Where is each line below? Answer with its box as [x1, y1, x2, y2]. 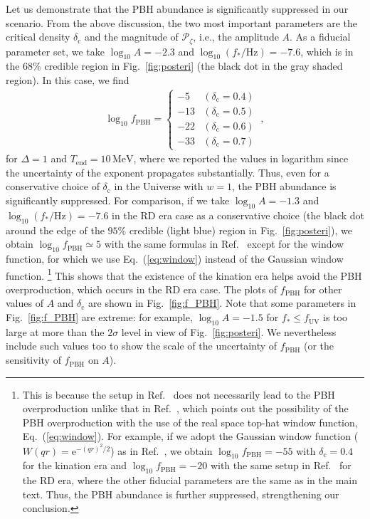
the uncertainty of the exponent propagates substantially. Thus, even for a [6, 164, 329, 179]
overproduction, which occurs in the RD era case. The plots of [6, 281, 277, 296]
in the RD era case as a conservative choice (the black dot [112, 207, 365, 222]
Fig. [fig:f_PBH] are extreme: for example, [6, 310, 193, 325]
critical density [6, 29, 70, 44]
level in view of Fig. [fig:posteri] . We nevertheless [121, 324, 337, 339]
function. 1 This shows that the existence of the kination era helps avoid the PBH [6, 266, 362, 283]
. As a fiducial [290, 29, 351, 44]
